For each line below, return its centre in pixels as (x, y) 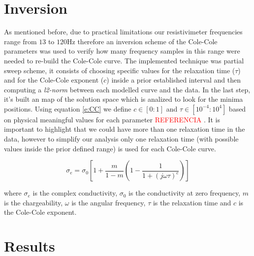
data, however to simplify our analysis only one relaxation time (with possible (121, 139)
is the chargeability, (33, 202)
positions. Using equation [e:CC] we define (68, 108)
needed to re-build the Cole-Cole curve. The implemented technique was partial (124, 60)
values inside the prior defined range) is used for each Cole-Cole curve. (110, 148)
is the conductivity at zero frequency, (184, 193)
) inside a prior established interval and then (174, 80)
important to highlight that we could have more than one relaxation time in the (125, 129)
